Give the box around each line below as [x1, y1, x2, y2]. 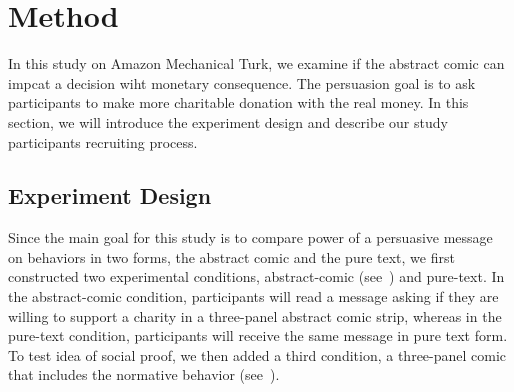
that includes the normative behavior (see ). [8, 364, 280, 385]
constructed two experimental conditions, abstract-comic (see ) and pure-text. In [8, 266, 505, 287]
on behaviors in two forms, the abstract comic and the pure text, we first [8, 246, 455, 267]
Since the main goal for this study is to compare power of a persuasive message [8, 227, 493, 248]
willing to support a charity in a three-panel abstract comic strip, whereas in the [8, 305, 502, 326]
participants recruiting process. [8, 131, 198, 152]
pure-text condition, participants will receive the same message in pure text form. [8, 325, 508, 346]
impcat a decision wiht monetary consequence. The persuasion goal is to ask [8, 72, 476, 93]
